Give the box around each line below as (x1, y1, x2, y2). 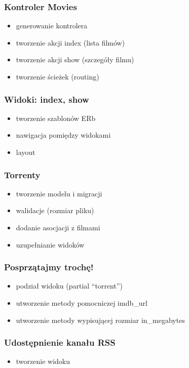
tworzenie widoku (16, 356, 70, 366)
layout (16, 147, 35, 157)
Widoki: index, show (4, 93, 89, 105)
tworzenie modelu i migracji (16, 188, 102, 198)
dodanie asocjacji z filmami (16, 222, 100, 232)
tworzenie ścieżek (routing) (16, 71, 99, 81)
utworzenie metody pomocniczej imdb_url (16, 298, 147, 308)
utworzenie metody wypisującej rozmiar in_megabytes (16, 314, 185, 325)
